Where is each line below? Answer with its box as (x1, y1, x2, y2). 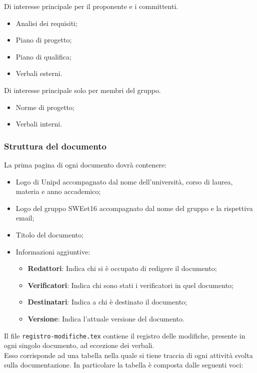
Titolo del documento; (15, 229, 84, 239)
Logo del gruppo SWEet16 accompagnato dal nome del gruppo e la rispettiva (15, 202, 253, 213)
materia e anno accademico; (15, 186, 101, 196)
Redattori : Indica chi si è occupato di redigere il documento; (27, 263, 217, 273)
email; (15, 212, 34, 223)
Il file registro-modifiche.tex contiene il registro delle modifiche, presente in (4, 330, 245, 340)
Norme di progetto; (15, 101, 74, 112)
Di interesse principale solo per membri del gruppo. (4, 84, 161, 95)
